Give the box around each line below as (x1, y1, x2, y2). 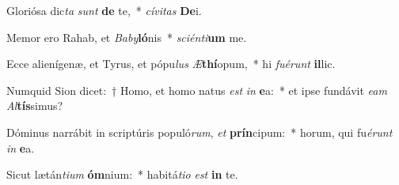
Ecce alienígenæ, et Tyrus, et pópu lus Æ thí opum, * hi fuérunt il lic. (6, 55, 336, 72)
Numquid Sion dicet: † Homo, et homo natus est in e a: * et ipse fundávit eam (6, 81, 387, 98)
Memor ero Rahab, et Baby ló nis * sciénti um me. (6, 28, 247, 45)
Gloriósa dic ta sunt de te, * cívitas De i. (6, 2, 202, 18)
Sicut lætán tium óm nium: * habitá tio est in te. (6, 166, 238, 183)
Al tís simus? (6, 97, 63, 114)
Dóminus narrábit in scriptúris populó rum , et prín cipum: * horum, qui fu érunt (6, 123, 393, 140)
